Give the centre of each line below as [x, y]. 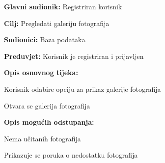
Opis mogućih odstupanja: [49, 122]
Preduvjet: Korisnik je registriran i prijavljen [74, 56]
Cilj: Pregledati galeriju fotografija [57, 23]
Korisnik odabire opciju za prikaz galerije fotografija [82, 89]
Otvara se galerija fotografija [47, 105]
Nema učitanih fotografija [42, 138]
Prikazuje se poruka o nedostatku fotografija [71, 155]
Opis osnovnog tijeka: [41, 72]
